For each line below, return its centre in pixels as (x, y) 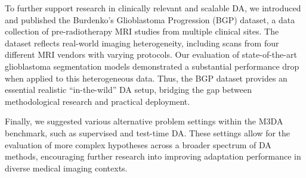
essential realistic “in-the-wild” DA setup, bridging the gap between (128, 90)
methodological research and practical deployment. (98, 101)
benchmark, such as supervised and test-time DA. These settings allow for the (148, 132)
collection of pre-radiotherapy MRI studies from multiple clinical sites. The (142, 31)
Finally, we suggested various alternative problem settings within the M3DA (144, 121)
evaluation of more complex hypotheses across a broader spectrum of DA (138, 144)
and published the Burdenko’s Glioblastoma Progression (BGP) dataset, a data (150, 19)
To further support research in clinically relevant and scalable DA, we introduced (153, 8)
